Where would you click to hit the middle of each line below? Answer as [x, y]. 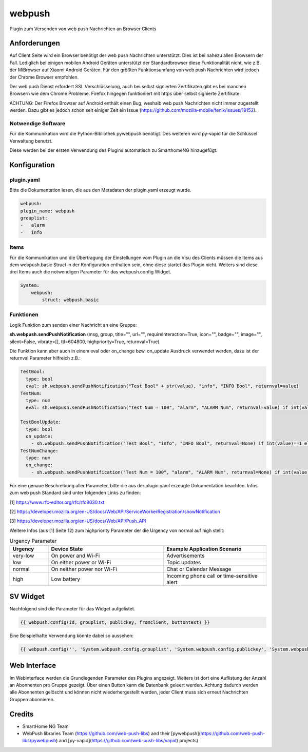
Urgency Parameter [33, 541]
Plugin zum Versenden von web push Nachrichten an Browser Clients [83, 29]
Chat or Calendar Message [199, 569]
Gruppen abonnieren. [32, 699]
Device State [67, 549]
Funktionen [24, 314]
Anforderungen [35, 43]
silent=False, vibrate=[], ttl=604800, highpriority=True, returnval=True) [84, 342]
